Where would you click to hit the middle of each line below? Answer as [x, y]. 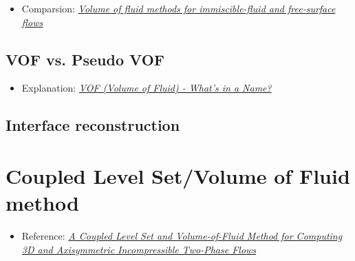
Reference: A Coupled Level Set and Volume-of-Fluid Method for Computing [182, 236]
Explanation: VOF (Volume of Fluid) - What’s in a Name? [147, 88]
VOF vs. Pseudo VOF [85, 59]
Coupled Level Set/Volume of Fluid [178, 175]
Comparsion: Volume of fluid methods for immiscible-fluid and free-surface [179, 8]
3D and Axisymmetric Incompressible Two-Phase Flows [139, 249]
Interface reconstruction [93, 125]
